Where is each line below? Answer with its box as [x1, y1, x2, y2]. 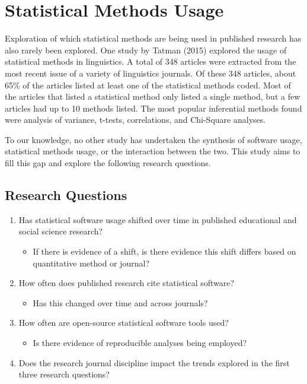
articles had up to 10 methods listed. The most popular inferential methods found [5, 101, 302, 114]
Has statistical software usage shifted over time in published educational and [18, 213, 297, 226]
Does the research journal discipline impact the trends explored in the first [18, 356, 290, 369]
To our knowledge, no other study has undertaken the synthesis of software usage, [5, 133, 302, 145]
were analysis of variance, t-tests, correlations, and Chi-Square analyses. [5, 113, 266, 126]
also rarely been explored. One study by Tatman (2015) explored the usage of [5, 43, 287, 56]
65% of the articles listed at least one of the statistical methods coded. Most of [5, 78, 291, 91]
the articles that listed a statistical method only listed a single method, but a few [5, 90, 300, 103]
